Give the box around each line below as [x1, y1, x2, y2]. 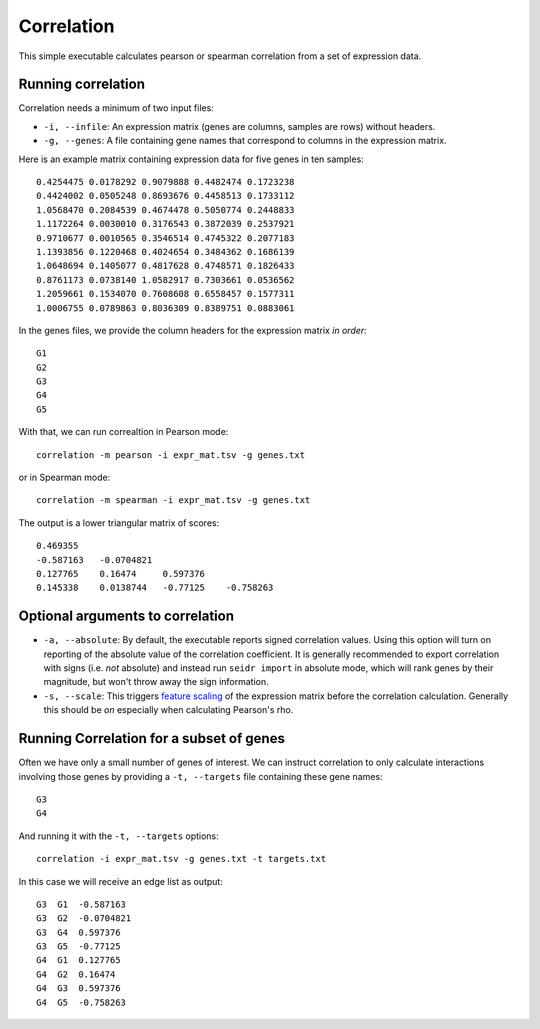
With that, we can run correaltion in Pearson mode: [18, 426, 229, 438]
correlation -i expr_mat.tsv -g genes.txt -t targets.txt [36, 853, 327, 865]
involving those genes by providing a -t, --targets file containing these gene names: [18, 770, 384, 782]
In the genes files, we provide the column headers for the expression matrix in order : [18, 324, 367, 336]
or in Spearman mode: [18, 471, 111, 484]
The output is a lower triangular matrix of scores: [18, 516, 220, 529]
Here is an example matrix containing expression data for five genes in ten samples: [18, 153, 364, 165]
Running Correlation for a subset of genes [18, 730, 285, 747]
